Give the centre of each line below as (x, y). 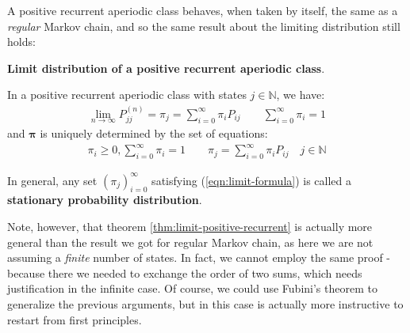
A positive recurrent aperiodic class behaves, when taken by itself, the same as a (203, 10)
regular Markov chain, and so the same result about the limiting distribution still (204, 26)
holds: (21, 42)
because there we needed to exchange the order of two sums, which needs (185, 272)
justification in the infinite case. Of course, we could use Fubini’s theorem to (192, 288)
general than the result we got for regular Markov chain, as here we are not (190, 242)
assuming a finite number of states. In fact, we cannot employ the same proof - (199, 257)
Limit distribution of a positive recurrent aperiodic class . (166, 68)
